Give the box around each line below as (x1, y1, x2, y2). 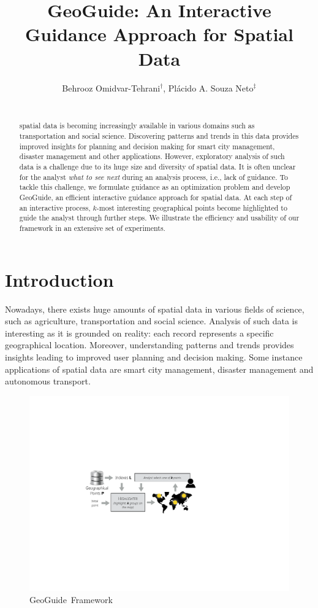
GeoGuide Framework (29, 593, 113, 606)
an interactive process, (19, 202, 91, 212)
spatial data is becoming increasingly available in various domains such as (19, 120, 255, 131)
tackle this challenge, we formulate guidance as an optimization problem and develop (19, 182, 290, 192)
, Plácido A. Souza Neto (163, 81, 254, 94)
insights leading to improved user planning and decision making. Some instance (5, 351, 303, 364)
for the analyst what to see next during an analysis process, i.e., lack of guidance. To (19, 171, 288, 182)
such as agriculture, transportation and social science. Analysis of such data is (5, 314, 298, 327)
